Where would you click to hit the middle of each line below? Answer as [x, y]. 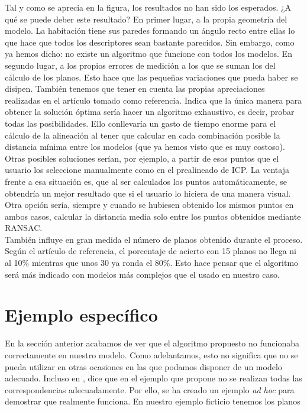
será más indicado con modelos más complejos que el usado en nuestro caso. [142, 274]
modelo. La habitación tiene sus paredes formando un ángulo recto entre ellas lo [150, 30]
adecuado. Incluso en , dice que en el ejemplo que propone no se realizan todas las [153, 378]
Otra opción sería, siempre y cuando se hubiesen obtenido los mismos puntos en [149, 205]
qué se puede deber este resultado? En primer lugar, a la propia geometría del [146, 19]
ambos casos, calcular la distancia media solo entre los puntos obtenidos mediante [153, 216]
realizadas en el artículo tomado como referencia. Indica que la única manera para [153, 100]
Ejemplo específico [81, 315]
